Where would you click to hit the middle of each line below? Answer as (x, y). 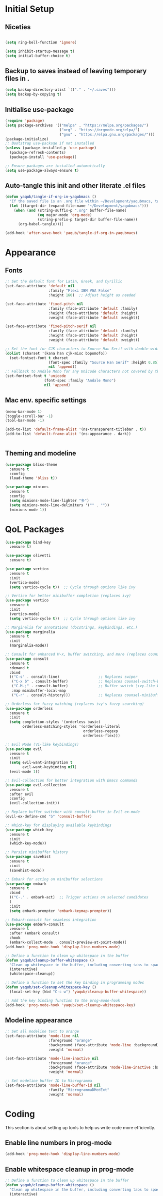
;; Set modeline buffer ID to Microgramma (49, 1081)
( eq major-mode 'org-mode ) (65, 215)
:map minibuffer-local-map (39, 691)
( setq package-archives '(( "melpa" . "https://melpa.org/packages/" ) (77, 125)
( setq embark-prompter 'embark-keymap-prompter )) (60, 911)
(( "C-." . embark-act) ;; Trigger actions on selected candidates (79, 897)
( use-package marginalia (30, 632)
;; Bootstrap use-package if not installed (50, 143)
